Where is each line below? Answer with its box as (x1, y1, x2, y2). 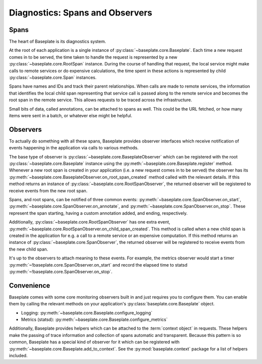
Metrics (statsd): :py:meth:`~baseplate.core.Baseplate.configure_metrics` (21, 317, 168, 322)
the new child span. (9, 246, 49, 252)
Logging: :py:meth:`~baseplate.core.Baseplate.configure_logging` (21, 310, 153, 316)
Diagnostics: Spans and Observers (9, 7, 152, 18)
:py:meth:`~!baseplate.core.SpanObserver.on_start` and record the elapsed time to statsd (9, 262, 188, 268)
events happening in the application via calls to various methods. (9, 145, 139, 151)
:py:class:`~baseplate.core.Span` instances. (9, 75, 97, 80)
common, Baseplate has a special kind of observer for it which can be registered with (9, 339, 180, 345)
